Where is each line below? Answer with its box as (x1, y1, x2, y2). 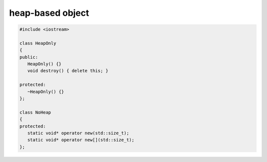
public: (19, 54, 38, 60)
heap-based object (9, 7, 89, 18)
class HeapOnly (19, 40, 56, 46)
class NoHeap (19, 109, 51, 115)
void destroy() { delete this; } (27, 68, 109, 74)
